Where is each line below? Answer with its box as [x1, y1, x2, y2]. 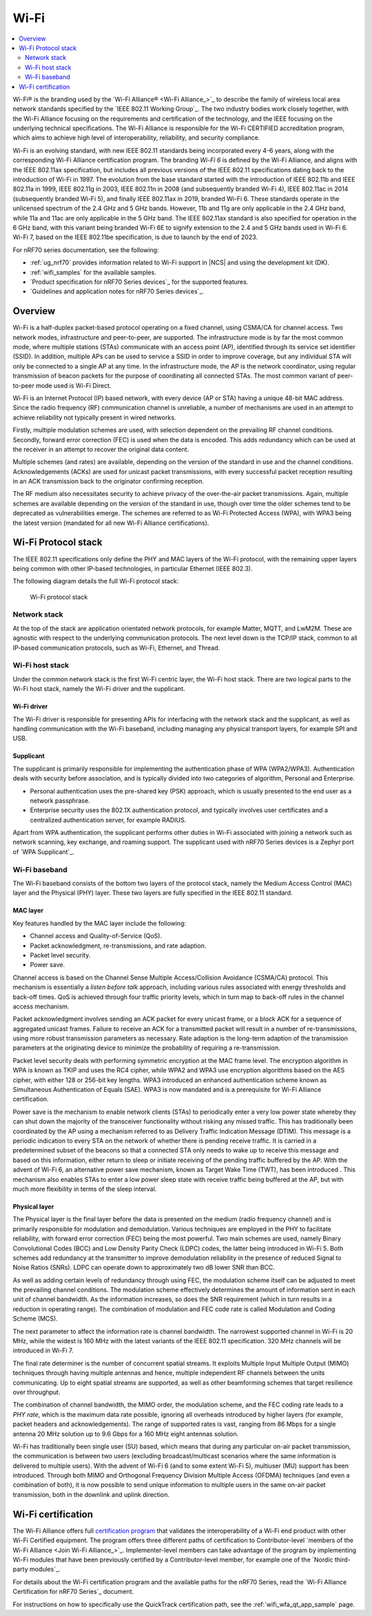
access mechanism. [12, 1002, 70, 1011]
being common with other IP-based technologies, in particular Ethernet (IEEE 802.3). [12, 564, 253, 572]
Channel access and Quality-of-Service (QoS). [30, 932, 162, 940]
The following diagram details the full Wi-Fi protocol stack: [12, 577, 179, 586]
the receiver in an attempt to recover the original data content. [12, 445, 189, 453]
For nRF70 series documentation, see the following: [12, 245, 159, 254]
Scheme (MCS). [12, 1314, 58, 1323]
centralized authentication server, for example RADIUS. [30, 816, 187, 824]
